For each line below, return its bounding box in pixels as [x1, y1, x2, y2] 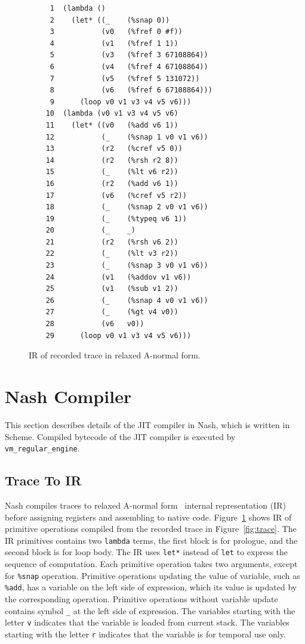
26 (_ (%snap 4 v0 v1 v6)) [45, 296, 208, 305]
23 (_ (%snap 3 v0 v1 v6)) [45, 261, 208, 270]
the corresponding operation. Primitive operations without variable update [5, 592, 278, 605]
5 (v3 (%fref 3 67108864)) [50, 51, 208, 60]
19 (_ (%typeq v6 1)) [45, 214, 187, 223]
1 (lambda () [50, 4, 106, 13]
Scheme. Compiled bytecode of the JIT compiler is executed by [5, 430, 236, 442]
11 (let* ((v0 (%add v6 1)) [45, 120, 178, 129]
